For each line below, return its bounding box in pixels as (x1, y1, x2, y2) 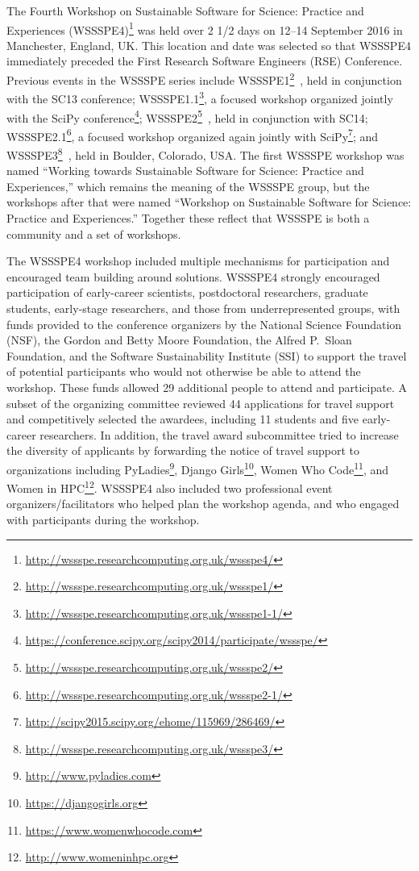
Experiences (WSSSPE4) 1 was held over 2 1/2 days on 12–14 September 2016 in (6, 19, 403, 38)
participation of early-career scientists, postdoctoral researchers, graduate (6, 284, 368, 301)
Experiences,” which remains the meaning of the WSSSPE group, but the (6, 177, 370, 194)
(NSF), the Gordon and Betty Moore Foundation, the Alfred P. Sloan (6, 331, 352, 348)
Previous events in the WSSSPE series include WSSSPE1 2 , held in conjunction (6, 69, 402, 88)
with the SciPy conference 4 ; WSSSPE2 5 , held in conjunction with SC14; (6, 106, 368, 126)
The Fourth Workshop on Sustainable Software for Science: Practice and (6, 2, 364, 19)
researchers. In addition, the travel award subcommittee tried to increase (39, 426, 399, 443)
